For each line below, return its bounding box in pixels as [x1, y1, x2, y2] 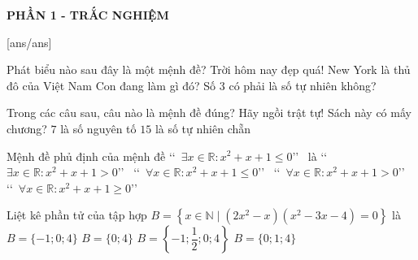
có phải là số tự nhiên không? [229, 76, 377, 93]
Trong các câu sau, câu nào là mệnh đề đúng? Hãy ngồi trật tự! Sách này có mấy [7, 104, 411, 121]
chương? [7, 119, 47, 136]
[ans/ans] [7, 33, 52, 50]
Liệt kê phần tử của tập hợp [7, 206, 147, 223]
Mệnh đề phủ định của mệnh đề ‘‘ [7, 147, 176, 164]
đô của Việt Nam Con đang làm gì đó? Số [7, 76, 216, 93]
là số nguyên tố [60, 119, 137, 136]
